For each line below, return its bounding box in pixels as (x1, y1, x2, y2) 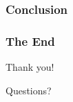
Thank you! (6, 60, 54, 74)
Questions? (6, 83, 52, 97)
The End (6, 32, 55, 49)
